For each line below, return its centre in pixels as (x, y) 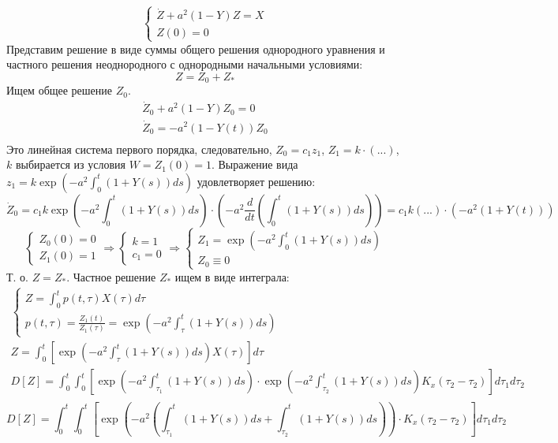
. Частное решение (111, 276)
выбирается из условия (71, 164)
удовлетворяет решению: (256, 181)
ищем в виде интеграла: (232, 276)
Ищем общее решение (60, 90)
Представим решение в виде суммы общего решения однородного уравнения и (196, 48)
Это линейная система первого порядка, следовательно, (139, 149)
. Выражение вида (255, 164)
